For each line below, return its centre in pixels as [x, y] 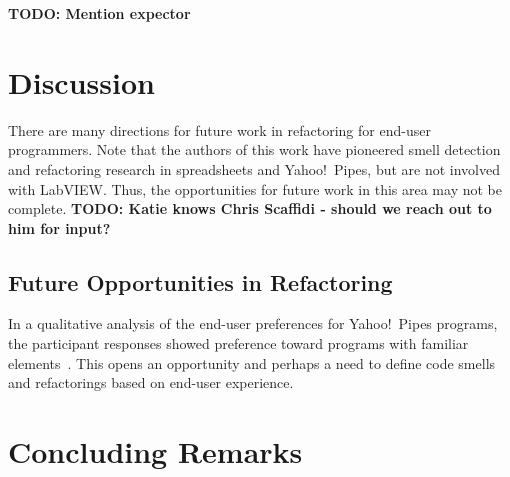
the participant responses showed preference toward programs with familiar [238, 343]
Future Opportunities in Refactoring [200, 281]
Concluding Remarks [155, 451]
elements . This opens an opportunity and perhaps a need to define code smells [252, 362]
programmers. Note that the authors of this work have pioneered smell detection [254, 149]
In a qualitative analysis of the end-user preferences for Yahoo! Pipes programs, [253, 323]
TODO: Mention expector [99, 13]
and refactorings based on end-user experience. [151, 382]
